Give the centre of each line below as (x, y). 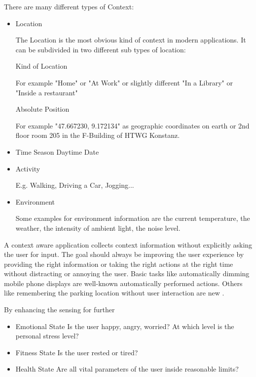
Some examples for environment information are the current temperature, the (133, 218)
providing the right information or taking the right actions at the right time (119, 264)
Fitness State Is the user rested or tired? (77, 352)
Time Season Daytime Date (57, 151)
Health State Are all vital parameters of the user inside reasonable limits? (127, 369)
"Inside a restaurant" (47, 92)
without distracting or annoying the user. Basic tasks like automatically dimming (127, 273)
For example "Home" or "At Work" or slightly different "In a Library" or (124, 82)
